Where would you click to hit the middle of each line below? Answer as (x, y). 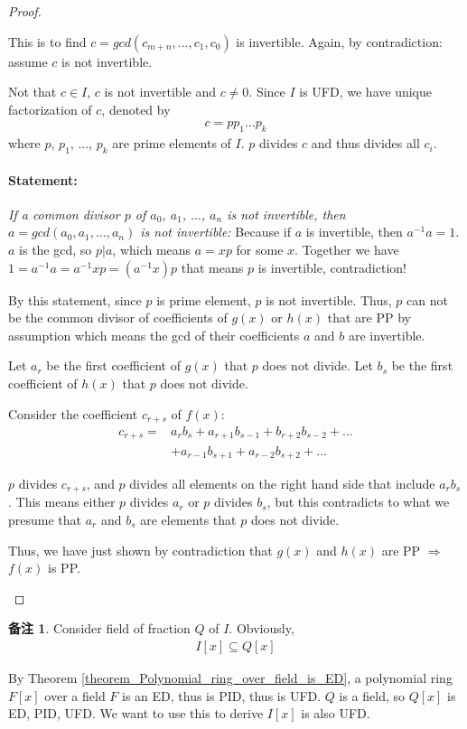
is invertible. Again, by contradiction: (339, 41)
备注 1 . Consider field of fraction (99, 628)
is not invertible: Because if (216, 232)
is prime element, (204, 299)
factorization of (50, 109)
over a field (75, 695)
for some (260, 249)
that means (212, 267)
